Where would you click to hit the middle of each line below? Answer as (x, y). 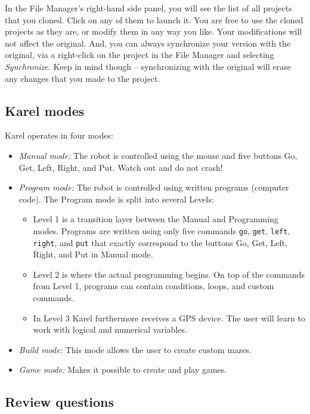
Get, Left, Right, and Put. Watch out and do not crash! (121, 167)
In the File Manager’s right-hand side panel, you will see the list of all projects (148, 8)
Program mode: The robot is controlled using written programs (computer (154, 187)
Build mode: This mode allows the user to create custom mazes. (135, 349)
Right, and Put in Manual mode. (93, 254)
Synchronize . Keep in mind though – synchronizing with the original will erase (148, 66)
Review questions (60, 402)
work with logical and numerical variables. (110, 329)
